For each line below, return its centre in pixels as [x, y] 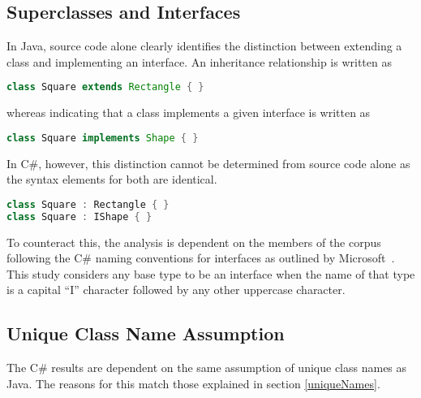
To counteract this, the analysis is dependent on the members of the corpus [194, 242]
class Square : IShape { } [79, 216]
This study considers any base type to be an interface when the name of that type [211, 273]
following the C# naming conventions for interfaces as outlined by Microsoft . [201, 258]
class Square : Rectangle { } [88, 204]
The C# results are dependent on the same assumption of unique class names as [207, 368]
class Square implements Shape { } [103, 138]
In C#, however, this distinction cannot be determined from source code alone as [208, 163]
